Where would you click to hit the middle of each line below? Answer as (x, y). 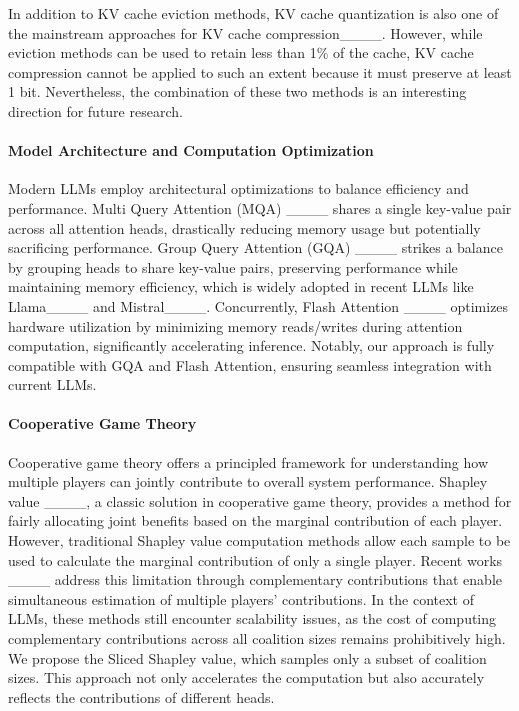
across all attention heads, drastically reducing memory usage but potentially (244, 227)
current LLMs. (52, 384)
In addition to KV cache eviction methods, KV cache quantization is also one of (253, 13)
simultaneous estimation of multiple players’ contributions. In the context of (241, 598)
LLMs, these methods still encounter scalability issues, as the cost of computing (252, 618)
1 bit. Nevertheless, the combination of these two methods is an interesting (237, 91)
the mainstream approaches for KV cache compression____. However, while (245, 32)
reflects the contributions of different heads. (141, 696)
